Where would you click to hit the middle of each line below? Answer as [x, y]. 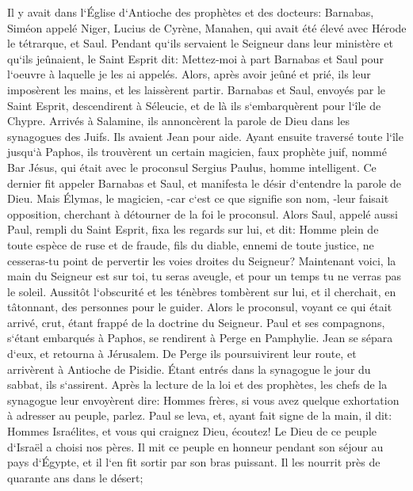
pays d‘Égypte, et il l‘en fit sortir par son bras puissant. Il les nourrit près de [194, 462]
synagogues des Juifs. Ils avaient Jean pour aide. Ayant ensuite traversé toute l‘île [205, 136]
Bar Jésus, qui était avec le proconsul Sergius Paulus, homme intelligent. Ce [192, 167]
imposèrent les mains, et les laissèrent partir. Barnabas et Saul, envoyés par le [196, 89]
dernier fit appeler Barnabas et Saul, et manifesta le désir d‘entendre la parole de [204, 183]
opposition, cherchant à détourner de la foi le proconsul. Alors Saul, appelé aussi [203, 213]
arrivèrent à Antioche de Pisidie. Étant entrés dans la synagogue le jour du [189, 369]
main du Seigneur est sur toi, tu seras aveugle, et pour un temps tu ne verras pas [204, 276]
